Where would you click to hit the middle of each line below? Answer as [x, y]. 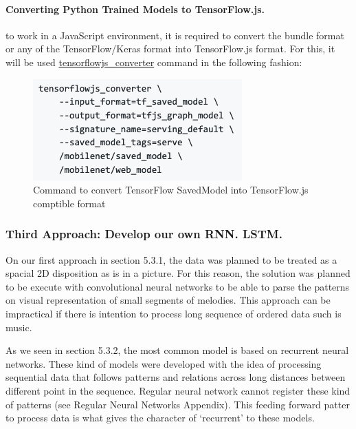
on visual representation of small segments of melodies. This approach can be [168, 300]
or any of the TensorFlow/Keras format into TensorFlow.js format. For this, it [170, 49]
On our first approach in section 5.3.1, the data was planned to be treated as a [171, 259]
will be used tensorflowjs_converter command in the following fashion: [154, 62]
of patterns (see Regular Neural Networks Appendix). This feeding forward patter [178, 404]
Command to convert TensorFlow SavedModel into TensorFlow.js [171, 190]
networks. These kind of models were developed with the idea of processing [164, 363]
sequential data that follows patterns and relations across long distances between [176, 377]
